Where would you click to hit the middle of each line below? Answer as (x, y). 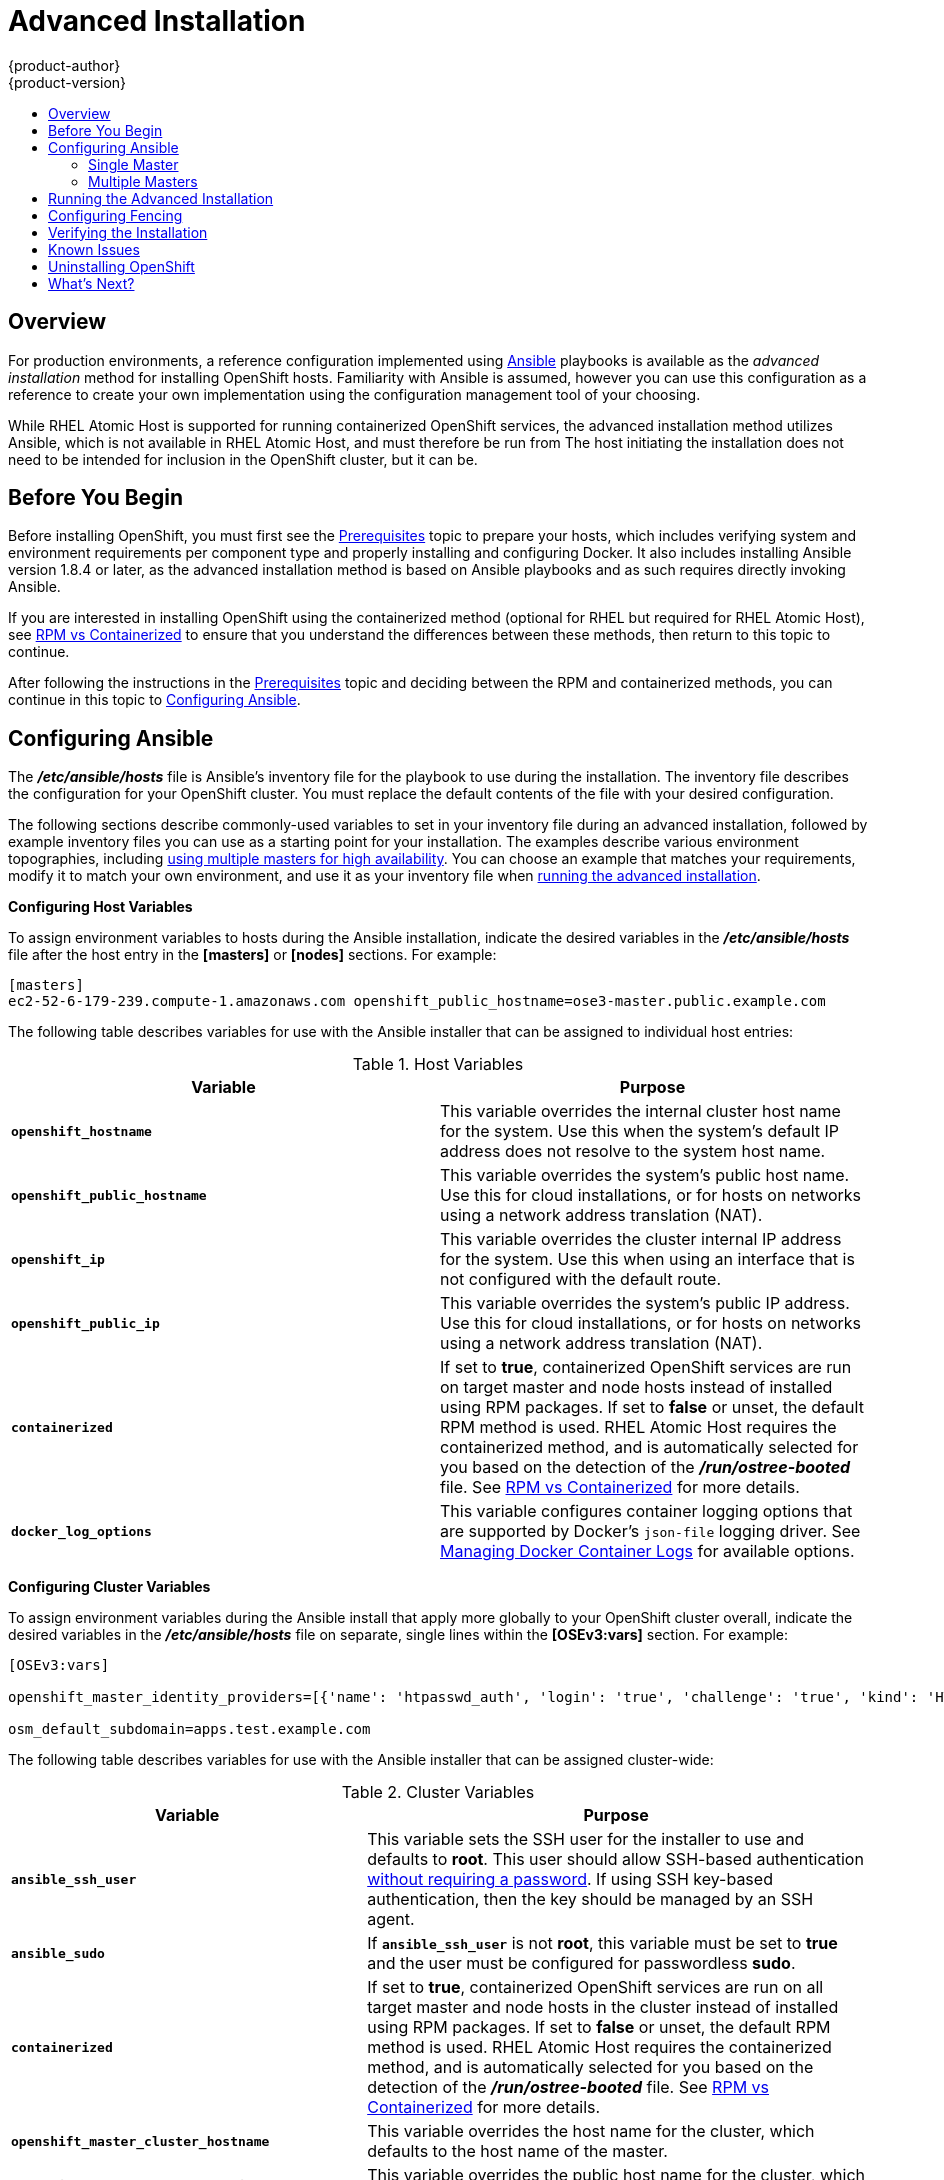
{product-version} (67, 82)
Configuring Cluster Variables (109, 1587)
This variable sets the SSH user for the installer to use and (586, 1839)
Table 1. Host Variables (438, 1064)
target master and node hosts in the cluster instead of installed (603, 2007)
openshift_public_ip (85, 1323)
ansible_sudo (58, 1953)
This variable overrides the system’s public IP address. (645, 1303)
